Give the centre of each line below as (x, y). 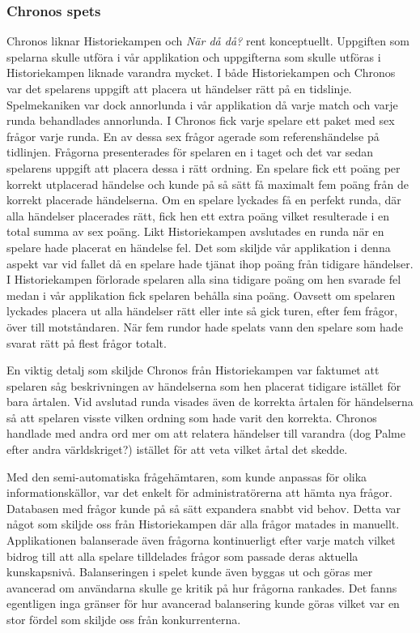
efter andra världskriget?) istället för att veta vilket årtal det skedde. (177, 449)
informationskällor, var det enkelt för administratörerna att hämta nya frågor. (199, 492)
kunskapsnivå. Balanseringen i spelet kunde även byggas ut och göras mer (190, 572)
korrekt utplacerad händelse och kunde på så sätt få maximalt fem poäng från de (208, 184)
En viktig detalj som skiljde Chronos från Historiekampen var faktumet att (193, 370)
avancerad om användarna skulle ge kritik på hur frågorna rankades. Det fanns (202, 587)
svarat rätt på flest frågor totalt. (87, 342)
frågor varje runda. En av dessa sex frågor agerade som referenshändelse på (193, 136)
